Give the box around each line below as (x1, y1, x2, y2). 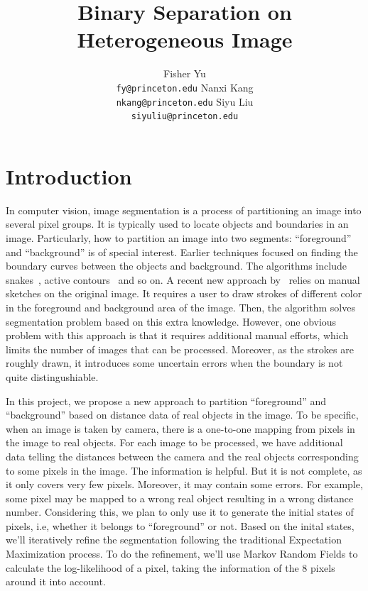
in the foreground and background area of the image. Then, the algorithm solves (6, 299, 355, 314)
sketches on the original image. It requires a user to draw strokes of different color (6, 286, 362, 301)
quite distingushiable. (6, 369, 99, 384)
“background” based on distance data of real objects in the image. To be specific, (6, 407, 359, 422)
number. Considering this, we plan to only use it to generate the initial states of (6, 504, 354, 519)
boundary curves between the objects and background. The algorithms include (6, 258, 347, 273)
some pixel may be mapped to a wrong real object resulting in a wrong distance (6, 490, 354, 505)
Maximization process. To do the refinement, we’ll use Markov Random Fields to (6, 546, 358, 561)
